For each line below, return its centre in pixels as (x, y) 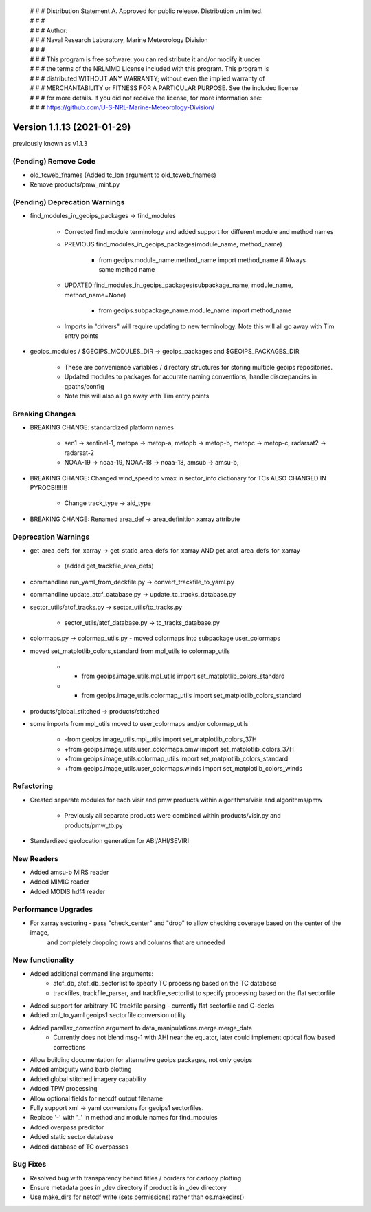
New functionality (43, 960)
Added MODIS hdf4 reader (68, 891)
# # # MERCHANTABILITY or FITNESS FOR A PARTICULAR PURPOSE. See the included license (164, 88)
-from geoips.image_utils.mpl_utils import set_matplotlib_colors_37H (160, 739)
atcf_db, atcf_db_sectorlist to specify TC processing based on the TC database (165, 984)
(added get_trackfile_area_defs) (109, 566)
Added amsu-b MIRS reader (69, 872)
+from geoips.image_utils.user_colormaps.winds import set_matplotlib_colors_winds (183, 768)
